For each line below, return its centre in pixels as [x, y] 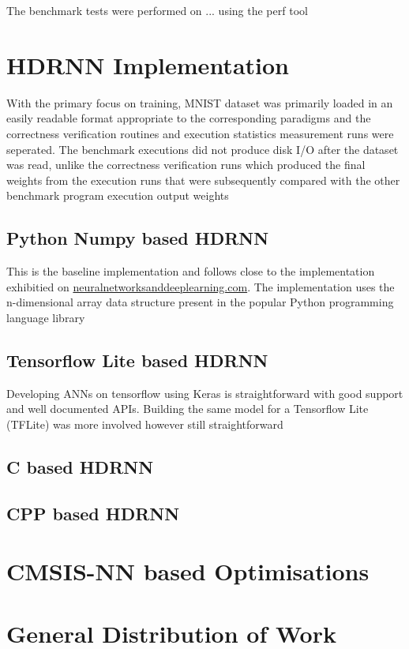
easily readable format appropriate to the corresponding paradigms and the [189, 118]
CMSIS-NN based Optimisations [188, 571]
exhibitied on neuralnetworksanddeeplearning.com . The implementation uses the [201, 286]
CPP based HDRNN [93, 513]
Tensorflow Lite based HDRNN [137, 360]
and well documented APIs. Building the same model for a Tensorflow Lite [188, 409]
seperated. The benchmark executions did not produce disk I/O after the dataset [203, 149]
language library [46, 317]
